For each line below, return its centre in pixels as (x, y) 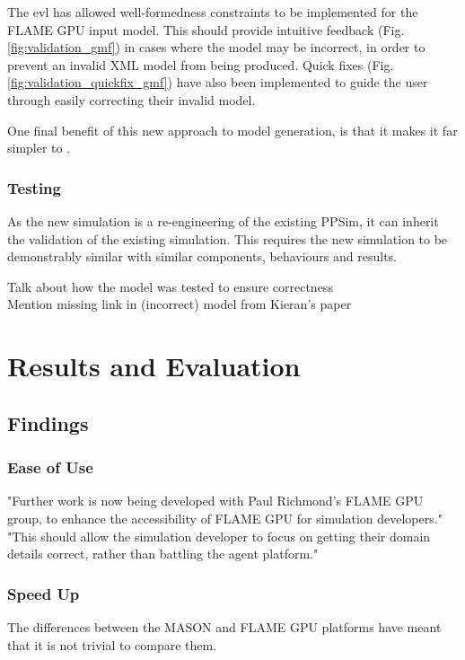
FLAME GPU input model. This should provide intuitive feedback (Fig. (206, 29)
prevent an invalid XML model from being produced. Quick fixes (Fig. (201, 64)
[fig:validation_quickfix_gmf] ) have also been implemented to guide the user (218, 82)
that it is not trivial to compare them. (112, 644)
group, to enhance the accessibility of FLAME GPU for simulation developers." (225, 518)
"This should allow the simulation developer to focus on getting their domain (219, 536)
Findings (48, 422)
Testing (34, 187)
